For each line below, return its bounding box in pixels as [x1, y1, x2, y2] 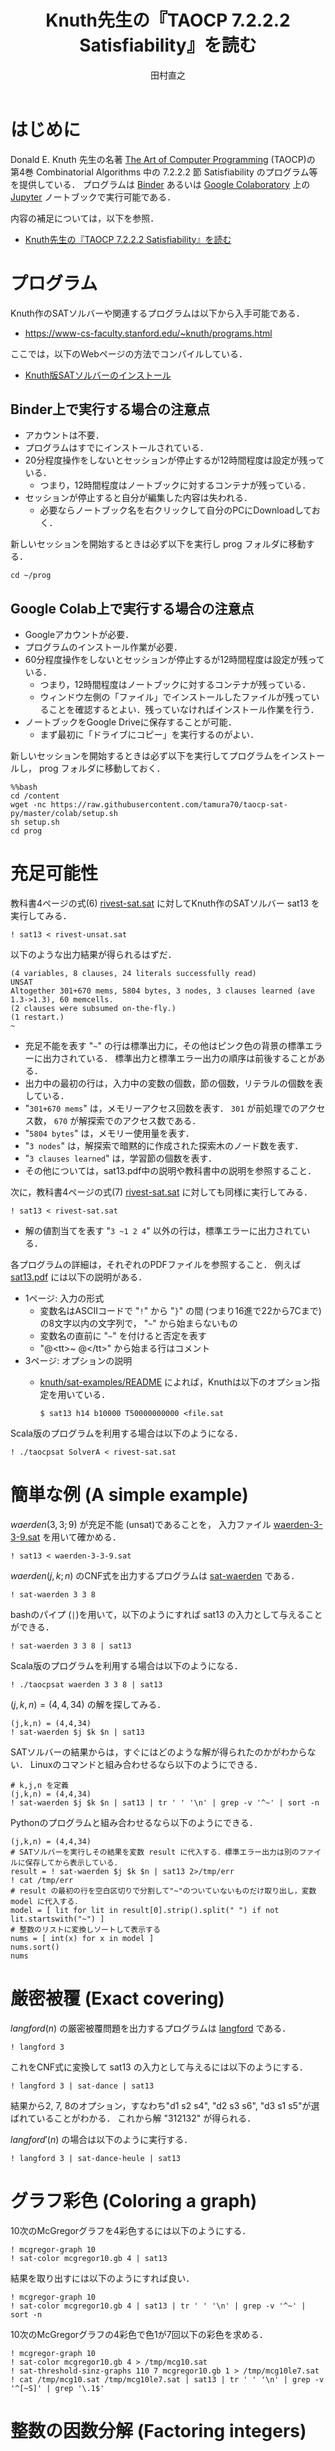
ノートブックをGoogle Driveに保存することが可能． [24, 716, 237, 728]
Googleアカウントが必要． [24, 629, 135, 641]
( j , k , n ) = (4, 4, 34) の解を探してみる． [10, 1699, 167, 1711]
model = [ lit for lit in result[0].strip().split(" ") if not [10, 1906, 280, 1916]
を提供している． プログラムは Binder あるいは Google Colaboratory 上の [10, 178, 311, 190]
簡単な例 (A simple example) [10, 1484, 249, 1506]
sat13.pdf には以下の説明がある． [10, 1271, 148, 1283]
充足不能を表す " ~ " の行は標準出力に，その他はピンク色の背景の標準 [24, 1040, 306, 1052]
